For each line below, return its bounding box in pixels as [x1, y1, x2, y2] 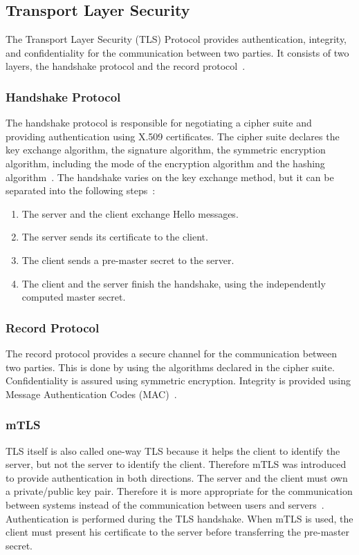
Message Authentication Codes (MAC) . [6, 386, 177, 401]
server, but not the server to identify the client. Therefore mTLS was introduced [6, 457, 347, 471]
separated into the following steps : [6, 183, 156, 198]
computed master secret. [21, 290, 126, 304]
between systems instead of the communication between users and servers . [6, 497, 324, 511]
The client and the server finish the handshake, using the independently [21, 276, 326, 290]
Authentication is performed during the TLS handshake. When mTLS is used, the [6, 511, 353, 525]
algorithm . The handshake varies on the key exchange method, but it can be [6, 169, 334, 184]
